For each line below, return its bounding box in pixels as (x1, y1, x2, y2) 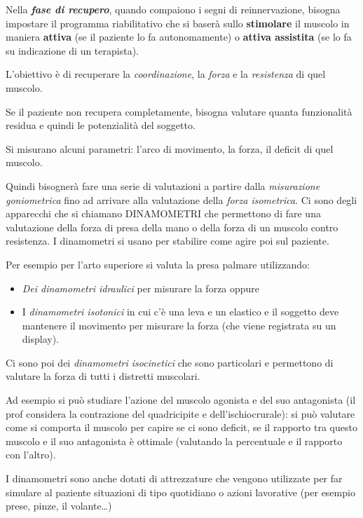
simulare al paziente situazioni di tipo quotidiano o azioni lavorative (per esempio (6, 484, 355, 499)
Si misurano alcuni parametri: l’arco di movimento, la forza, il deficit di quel (6, 141, 334, 156)
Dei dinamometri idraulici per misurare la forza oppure (22, 280, 260, 295)
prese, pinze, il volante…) (6, 498, 112, 513)
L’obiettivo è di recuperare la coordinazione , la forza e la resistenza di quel (6, 67, 326, 81)
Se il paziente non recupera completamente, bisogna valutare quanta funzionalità (6, 104, 352, 118)
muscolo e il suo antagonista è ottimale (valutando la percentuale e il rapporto (6, 433, 343, 448)
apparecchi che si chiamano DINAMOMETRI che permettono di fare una (6, 206, 321, 221)
